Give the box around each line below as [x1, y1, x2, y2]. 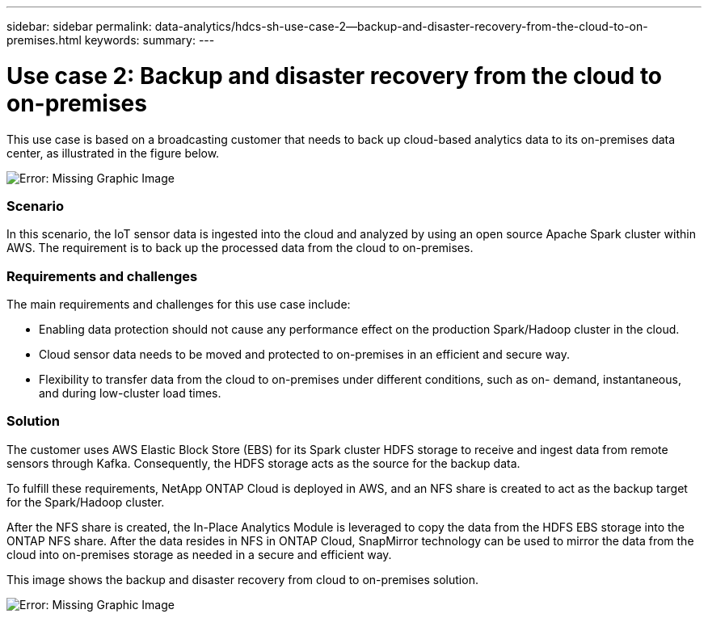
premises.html [6, 33, 82, 47]
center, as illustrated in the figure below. [6, 145, 220, 160]
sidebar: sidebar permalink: [6, 19, 152, 33]
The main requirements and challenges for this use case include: [6, 297, 351, 311]
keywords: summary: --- [84, 33, 215, 47]
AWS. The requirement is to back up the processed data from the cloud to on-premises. [6, 241, 474, 255]
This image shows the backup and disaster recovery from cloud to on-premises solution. [6, 572, 478, 586]
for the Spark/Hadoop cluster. [6, 494, 165, 509]
